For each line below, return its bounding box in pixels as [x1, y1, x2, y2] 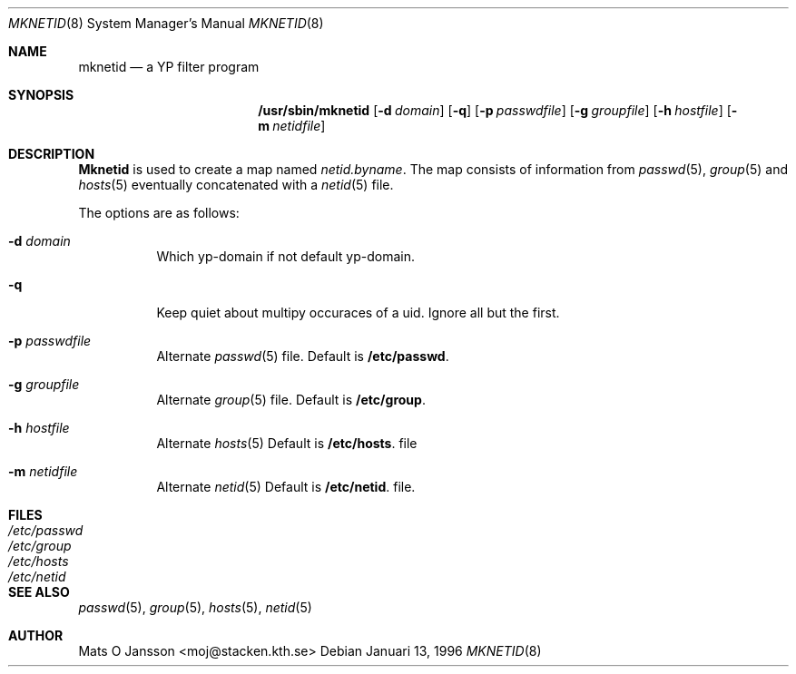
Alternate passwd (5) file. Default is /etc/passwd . [156, 348, 449, 364]
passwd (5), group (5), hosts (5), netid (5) [78, 600, 312, 615]
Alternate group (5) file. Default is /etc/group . [156, 392, 426, 407]
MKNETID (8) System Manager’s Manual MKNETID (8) [8, 15, 324, 31]
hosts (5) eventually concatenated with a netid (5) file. [78, 177, 394, 192]
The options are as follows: [78, 205, 240, 220]
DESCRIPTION [8, 146, 95, 161]
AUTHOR [8, 628, 64, 643]
